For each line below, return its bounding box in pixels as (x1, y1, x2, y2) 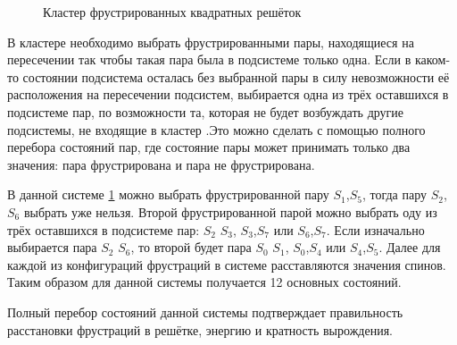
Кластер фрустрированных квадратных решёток (43, 3, 302, 21)
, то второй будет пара (130, 238, 252, 257)
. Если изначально (326, 220, 425, 239)
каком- (414, 50, 451, 69)
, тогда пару (361, 185, 427, 204)
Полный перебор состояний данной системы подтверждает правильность (7, 302, 403, 321)
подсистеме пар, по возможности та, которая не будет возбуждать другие (7, 102, 404, 121)
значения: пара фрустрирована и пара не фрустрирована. (7, 155, 315, 173)
